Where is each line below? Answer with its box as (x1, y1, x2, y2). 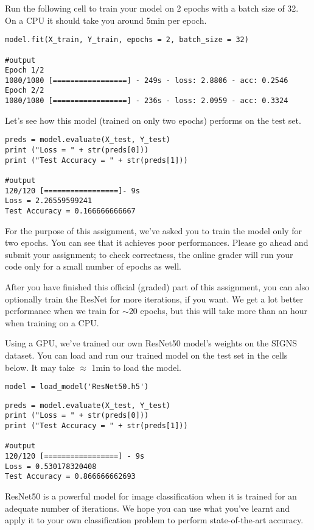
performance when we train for (5, 304, 120, 317)
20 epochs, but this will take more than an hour (128, 304, 307, 317)
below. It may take (5, 360, 75, 373)
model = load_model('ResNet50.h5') (5, 382, 149, 392)
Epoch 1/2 (5, 66, 44, 75)
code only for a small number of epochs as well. (5, 260, 182, 273)
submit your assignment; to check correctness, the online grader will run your (5, 248, 293, 260)
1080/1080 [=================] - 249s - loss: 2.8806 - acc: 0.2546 (5, 76, 288, 85)
